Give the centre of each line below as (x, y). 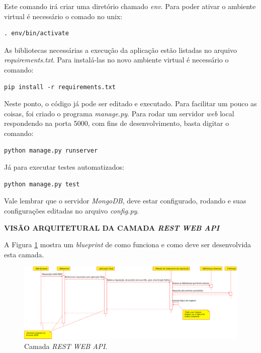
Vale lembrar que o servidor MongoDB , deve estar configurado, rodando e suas (125, 201)
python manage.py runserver (51, 150)
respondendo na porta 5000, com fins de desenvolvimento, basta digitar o (117, 123)
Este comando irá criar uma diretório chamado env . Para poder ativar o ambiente (130, 6)
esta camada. (24, 254)
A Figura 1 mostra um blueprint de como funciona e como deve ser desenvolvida (128, 244)
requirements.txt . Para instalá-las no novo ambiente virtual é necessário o (116, 60)
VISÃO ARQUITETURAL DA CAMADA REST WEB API (112, 227)
